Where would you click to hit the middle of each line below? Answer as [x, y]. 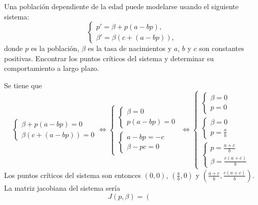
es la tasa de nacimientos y [130, 48]
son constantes [222, 48]
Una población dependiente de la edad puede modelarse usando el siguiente [121, 6]
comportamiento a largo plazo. [52, 68]
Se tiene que [23, 85]
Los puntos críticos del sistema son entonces [73, 175]
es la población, [55, 48]
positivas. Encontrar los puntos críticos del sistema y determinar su [109, 58]
